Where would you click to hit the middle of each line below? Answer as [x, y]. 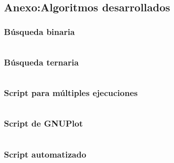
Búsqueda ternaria [41, 62]
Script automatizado [45, 154]
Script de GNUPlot [43, 123]
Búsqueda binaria [39, 31]
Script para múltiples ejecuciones [71, 93]
